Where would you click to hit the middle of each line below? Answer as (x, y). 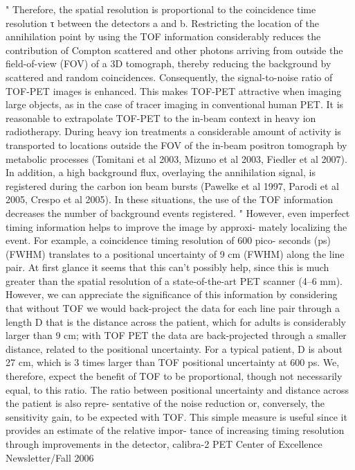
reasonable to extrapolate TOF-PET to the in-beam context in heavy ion (161, 117)
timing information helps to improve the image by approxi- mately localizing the (176, 226)
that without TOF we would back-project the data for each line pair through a (173, 308)
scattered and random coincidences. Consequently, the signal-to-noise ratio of (169, 77)
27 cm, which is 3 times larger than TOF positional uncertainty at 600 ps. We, (173, 362)
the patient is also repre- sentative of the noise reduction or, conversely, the (165, 403)
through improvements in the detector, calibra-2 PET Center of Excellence (164, 444)
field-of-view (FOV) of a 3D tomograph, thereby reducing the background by (169, 63)
